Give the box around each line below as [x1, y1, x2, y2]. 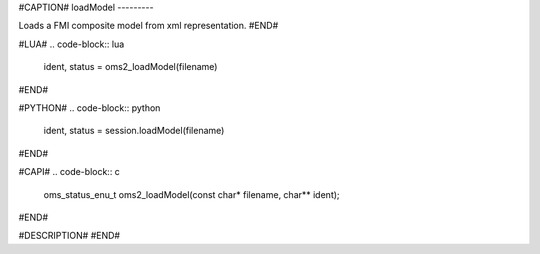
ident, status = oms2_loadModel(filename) [43, 61, 218, 73]
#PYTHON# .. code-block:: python [18, 101, 161, 114]
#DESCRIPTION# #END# [18, 230, 120, 242]
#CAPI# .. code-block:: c [18, 166, 120, 178]
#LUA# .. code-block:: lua [18, 38, 125, 50]
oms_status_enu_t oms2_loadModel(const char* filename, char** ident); [43, 188, 340, 200]
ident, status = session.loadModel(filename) [43, 125, 225, 137]
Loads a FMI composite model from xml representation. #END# [18, 20, 279, 32]
